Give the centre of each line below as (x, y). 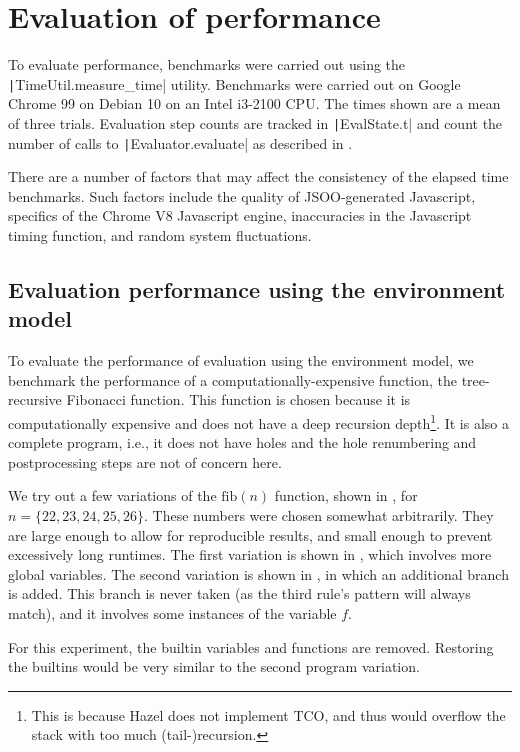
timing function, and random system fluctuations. (160, 235)
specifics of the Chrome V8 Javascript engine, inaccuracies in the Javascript (240, 215)
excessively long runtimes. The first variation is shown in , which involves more (250, 554)
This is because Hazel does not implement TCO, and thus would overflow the (268, 714)
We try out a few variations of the (112, 495)
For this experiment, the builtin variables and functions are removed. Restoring (251, 646)
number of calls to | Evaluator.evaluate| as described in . (180, 142)
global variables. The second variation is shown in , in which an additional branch (258, 573)
